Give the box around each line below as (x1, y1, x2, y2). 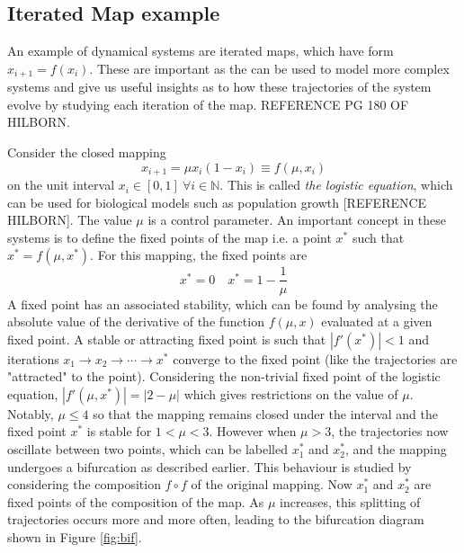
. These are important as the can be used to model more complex (89, 58, 450, 77)
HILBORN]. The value (7, 210, 132, 229)
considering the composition (7, 475, 161, 494)
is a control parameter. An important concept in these (147, 210, 447, 229)
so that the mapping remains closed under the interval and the (93, 404, 438, 423)
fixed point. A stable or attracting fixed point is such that (7, 329, 326, 348)
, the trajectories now (331, 422, 449, 441)
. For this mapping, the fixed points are (90, 245, 308, 264)
